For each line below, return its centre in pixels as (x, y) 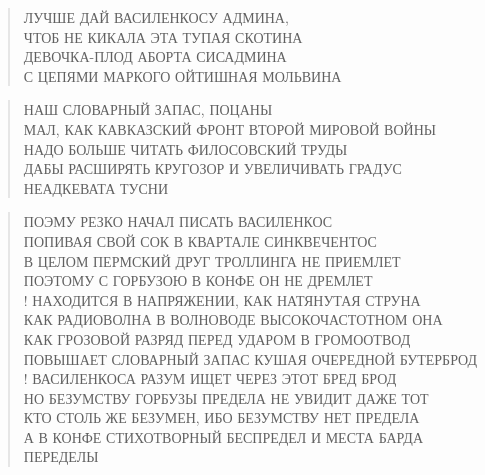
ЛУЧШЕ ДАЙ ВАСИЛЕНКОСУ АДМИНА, (156, 17)
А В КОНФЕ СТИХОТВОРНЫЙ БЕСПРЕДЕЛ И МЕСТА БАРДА (223, 436)
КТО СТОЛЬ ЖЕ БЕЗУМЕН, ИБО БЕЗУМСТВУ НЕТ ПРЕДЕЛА (221, 417)
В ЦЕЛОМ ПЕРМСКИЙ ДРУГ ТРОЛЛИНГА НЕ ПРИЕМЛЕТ (212, 260)
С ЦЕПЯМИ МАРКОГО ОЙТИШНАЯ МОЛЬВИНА (182, 75)
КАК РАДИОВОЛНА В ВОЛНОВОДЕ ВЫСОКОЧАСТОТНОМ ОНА (233, 319)
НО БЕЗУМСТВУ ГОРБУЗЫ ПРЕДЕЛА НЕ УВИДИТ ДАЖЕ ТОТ (226, 397)
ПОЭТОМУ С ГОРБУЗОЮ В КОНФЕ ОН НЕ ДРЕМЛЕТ (198, 280)
